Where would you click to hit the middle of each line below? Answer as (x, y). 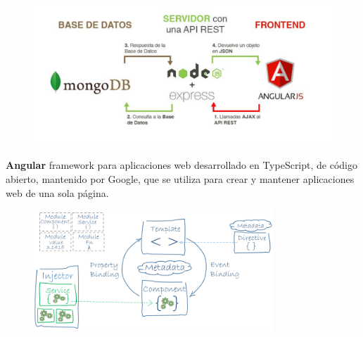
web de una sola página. (57, 192)
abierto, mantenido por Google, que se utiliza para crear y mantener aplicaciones (180, 178)
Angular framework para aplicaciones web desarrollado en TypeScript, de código (181, 165)
